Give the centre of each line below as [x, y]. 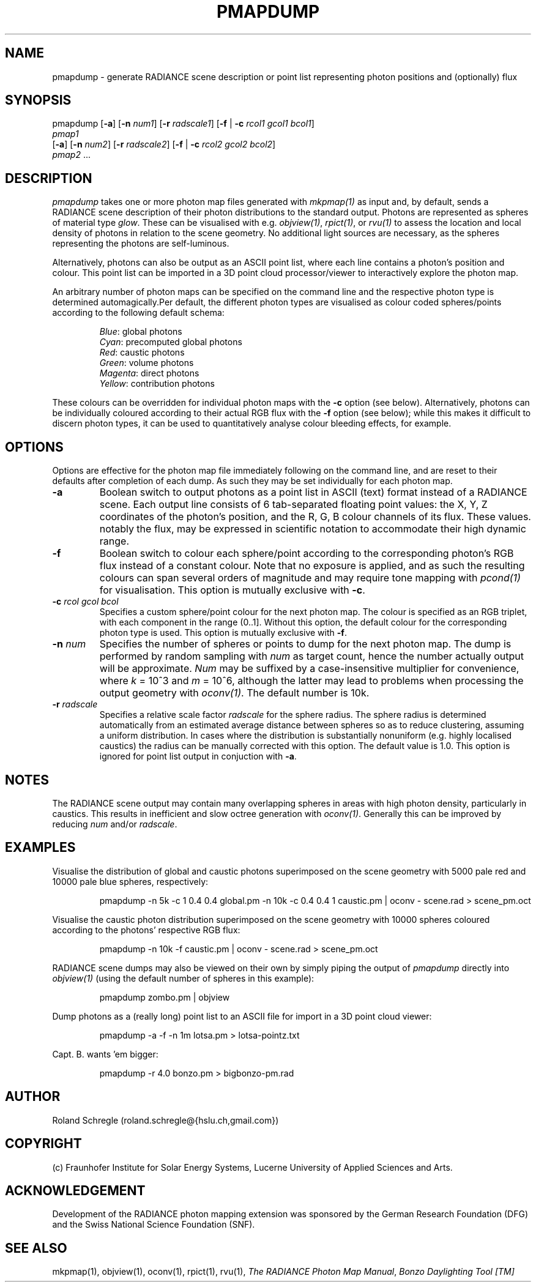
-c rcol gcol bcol [85, 602]
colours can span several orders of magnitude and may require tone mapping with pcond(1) [310, 578]
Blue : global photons [141, 332]
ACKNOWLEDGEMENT [75, 1190]
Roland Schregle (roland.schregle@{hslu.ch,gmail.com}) [166, 1120]
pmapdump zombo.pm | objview [165, 997]
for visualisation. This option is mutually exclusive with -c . [232, 590]
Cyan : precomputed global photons [171, 342]
